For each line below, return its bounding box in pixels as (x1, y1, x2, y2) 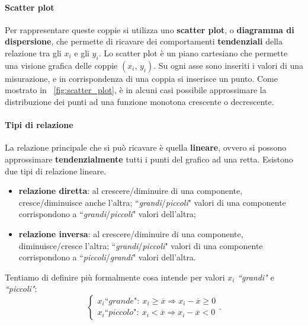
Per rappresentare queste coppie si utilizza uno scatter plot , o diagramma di (5, 23, 294, 36)
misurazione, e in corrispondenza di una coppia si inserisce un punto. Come (5, 72, 278, 84)
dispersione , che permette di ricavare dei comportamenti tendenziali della (5, 35, 283, 47)
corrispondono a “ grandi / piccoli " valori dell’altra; (18, 208, 196, 220)
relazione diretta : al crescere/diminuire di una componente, (18, 184, 243, 197)
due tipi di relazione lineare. (5, 164, 107, 177)
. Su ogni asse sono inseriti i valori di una (153, 59, 304, 71)
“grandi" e (238, 270, 274, 283)
